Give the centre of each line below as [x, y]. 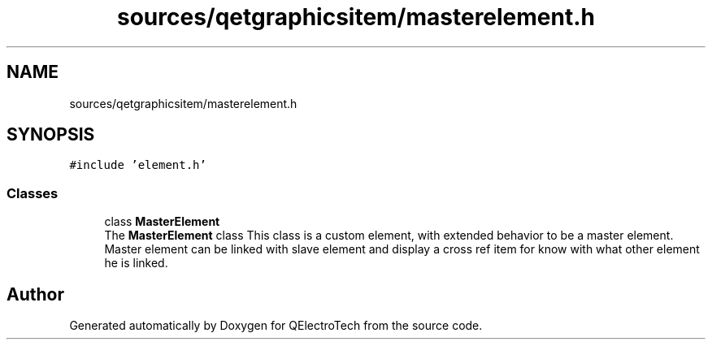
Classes [33, 193]
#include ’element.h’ [138, 165]
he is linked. [136, 263]
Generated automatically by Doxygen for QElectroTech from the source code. [276, 326]
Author [35, 294]
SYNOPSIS [51, 135]
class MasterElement [162, 222]
